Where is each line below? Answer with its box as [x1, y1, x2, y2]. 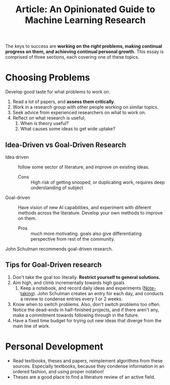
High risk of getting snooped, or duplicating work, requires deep [30, 179, 165, 185]
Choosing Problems [5, 72, 90, 84]
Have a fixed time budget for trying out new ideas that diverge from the [12, 317, 162, 323]
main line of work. [12, 323, 50, 329]
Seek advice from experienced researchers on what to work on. [12, 110, 146, 116]
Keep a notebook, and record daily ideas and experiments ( [20, 285, 144, 291]
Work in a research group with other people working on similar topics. [12, 104, 159, 110]
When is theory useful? [20, 120, 69, 126]
